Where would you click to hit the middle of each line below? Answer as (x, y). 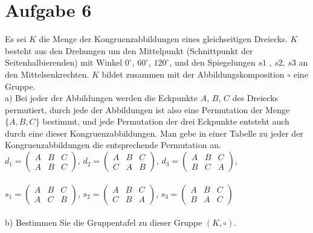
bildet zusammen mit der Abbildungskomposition (193, 74)
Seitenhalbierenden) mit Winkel (64, 62)
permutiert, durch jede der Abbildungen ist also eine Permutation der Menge (147, 109)
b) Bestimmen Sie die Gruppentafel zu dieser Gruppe (104, 222)
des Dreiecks (255, 98)
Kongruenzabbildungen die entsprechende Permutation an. (113, 145)
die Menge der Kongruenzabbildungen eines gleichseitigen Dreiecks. (163, 39)
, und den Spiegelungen (212, 62)
